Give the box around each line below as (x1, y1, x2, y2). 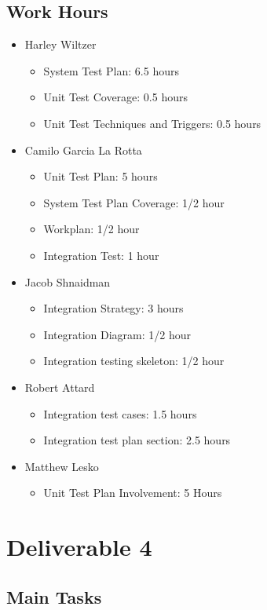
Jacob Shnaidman (24, 273, 111, 290)
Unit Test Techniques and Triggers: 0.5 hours (43, 115, 262, 131)
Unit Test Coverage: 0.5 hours (43, 89, 188, 105)
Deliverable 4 (6, 531, 152, 563)
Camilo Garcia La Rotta (24, 141, 142, 158)
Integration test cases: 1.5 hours (43, 405, 197, 422)
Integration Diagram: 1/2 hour (43, 326, 191, 342)
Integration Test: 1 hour (43, 247, 159, 263)
